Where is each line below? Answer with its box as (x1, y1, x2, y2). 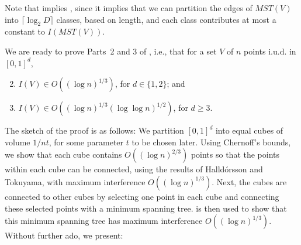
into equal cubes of (215, 124, 283, 137)
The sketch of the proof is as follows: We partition (5, 124, 184, 137)
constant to (5, 25, 45, 38)
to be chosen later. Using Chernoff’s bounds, (132, 135, 291, 148)
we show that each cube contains (5, 148, 122, 161)
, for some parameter (49, 135, 124, 148)
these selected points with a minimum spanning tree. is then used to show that (5, 202, 287, 214)
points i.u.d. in (244, 45, 296, 57)
